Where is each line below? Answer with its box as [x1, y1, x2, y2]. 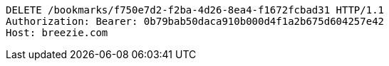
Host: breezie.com [6, 27, 108, 38]
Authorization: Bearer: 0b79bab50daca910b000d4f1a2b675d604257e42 [6, 16, 385, 27]
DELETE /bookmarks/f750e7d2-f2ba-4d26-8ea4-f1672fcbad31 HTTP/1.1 [6, 4, 385, 16]
